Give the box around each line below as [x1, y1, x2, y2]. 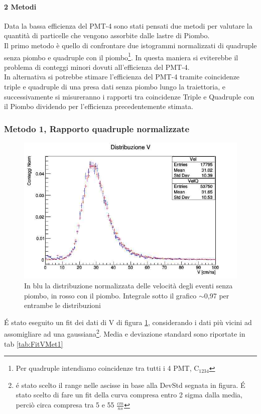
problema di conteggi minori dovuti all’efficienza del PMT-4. [4, 61, 190, 72]
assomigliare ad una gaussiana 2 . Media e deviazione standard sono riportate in [4, 327, 245, 339]
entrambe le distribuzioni [24, 300, 101, 310]
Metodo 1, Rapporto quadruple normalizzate [4, 122, 190, 135]
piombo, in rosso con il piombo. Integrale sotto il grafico [24, 290, 197, 300]
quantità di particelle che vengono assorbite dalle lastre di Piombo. [4, 30, 210, 41]
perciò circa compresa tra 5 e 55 [16, 399, 114, 410]
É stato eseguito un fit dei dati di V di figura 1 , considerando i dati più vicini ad [4, 317, 252, 327]
